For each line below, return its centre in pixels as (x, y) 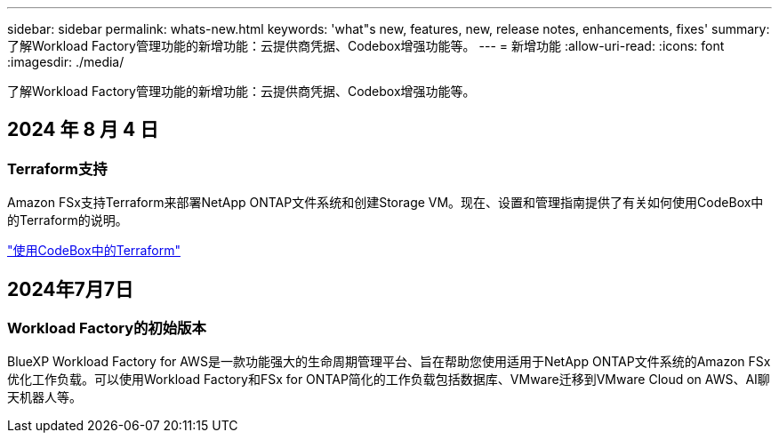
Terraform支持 (57, 168)
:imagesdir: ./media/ (66, 62)
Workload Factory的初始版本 (107, 328)
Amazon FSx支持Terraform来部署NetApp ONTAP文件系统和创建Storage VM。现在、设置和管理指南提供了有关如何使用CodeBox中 (385, 203)
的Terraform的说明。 (68, 220)
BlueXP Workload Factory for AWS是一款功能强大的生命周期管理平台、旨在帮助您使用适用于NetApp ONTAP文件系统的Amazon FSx (389, 362)
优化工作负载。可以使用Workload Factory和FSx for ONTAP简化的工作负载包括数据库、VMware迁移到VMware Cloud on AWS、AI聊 (389, 380)
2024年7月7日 (70, 289)
